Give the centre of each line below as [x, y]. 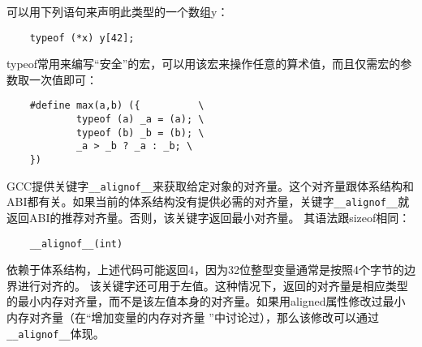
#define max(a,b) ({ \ [117, 106]
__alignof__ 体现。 [56, 333]
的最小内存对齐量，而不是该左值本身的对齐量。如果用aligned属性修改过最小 [206, 301]
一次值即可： [63, 79]
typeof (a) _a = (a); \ [140, 120]
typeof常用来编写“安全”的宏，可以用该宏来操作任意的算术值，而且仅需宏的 [204, 64]
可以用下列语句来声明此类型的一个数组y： [118, 11]
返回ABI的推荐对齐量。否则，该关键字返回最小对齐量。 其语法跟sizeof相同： [209, 218]
